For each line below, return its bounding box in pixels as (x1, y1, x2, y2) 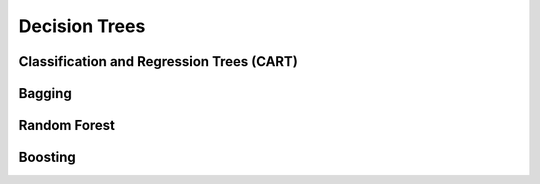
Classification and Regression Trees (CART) (18, 53, 299, 70)
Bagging (18, 85, 72, 102)
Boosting (18, 149, 77, 166)
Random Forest (18, 117, 115, 134)
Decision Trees (18, 15, 146, 37)
